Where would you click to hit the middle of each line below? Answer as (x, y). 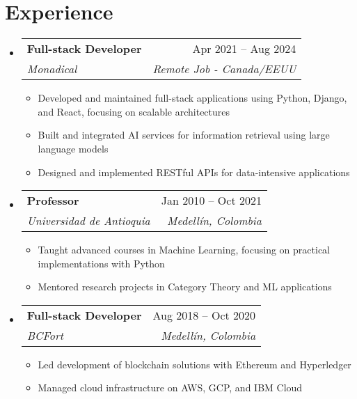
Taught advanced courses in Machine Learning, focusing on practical (184, 250)
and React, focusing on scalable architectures (134, 111)
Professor (53, 201)
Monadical (52, 69)
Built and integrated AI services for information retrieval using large (184, 135)
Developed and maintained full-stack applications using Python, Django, (192, 98)
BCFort (45, 335)
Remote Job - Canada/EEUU (224, 69)
